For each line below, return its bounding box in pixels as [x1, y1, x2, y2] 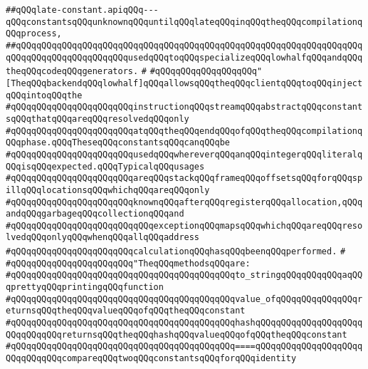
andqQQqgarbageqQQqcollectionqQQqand [6, 209, 184, 219]
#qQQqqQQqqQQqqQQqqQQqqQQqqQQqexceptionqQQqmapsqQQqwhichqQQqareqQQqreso [6, 220, 363, 231]
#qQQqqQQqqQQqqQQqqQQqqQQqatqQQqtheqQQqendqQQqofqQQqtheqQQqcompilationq [6, 125, 363, 136]
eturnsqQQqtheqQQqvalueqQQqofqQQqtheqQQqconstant [6, 306, 246, 316]
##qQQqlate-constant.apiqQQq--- [6, 5, 159, 15]
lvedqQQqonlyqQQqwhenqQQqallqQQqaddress [6, 232, 200, 243]
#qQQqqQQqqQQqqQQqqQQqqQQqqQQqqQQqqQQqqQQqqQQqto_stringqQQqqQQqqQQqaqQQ [6, 270, 363, 281]
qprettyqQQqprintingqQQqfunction [6, 282, 164, 293]
